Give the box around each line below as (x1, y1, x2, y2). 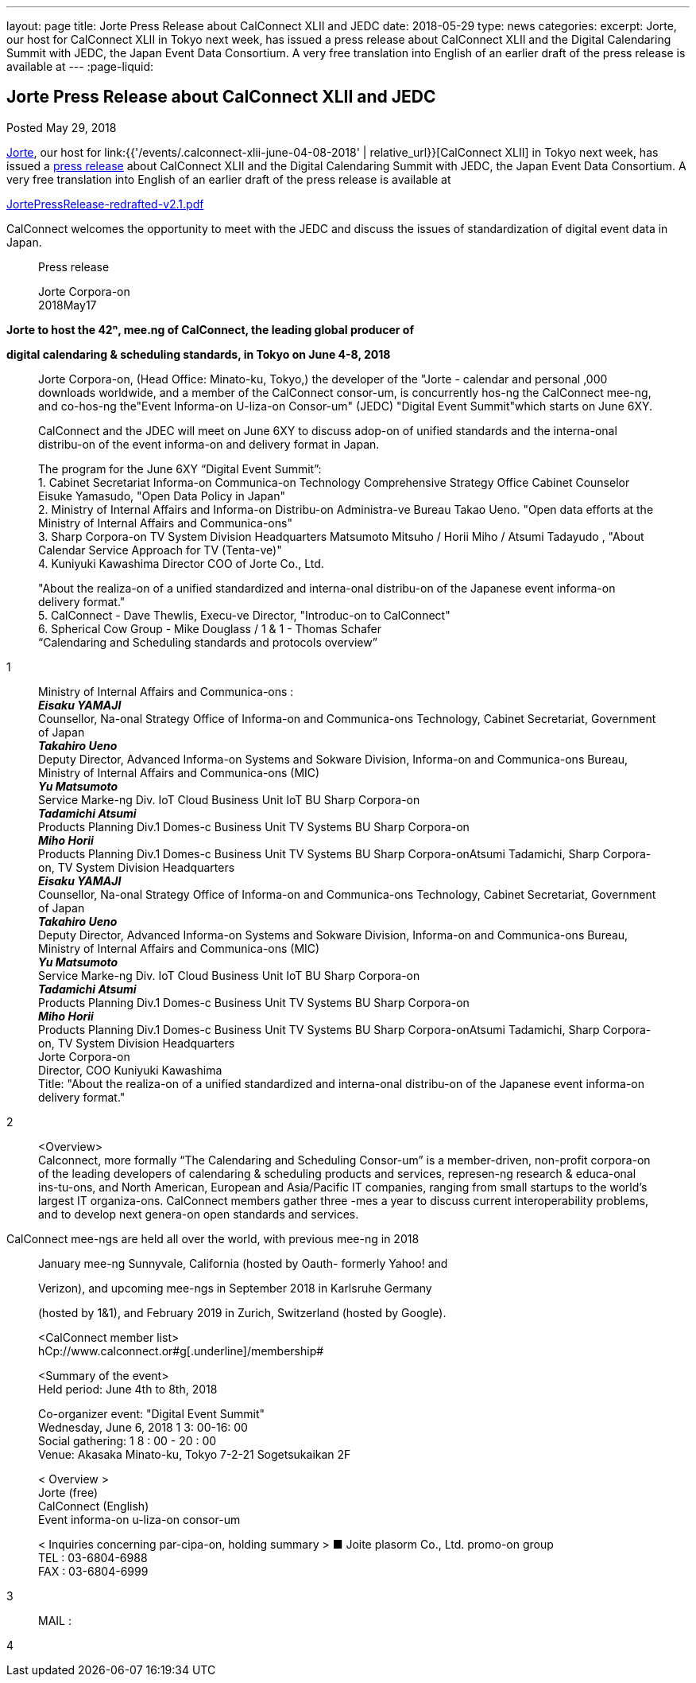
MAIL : (38, 1613, 72, 1627)
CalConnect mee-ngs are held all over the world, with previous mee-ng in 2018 (6, 1231, 420, 1246)
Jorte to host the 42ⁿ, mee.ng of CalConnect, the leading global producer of (6, 322, 415, 336)
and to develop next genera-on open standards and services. (38, 1207, 359, 1221)
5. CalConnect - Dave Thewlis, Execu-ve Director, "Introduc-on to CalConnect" (38, 608, 450, 622)
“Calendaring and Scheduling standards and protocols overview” (38, 635, 377, 649)
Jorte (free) (38, 1485, 99, 1499)
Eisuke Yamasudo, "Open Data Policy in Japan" (38, 488, 286, 503)
